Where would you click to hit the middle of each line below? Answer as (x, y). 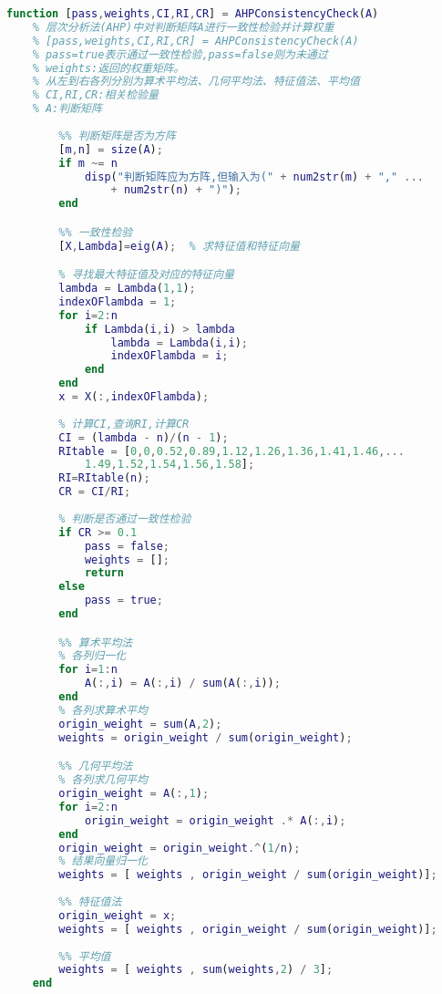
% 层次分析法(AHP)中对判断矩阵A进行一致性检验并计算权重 (183, 27)
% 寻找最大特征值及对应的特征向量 (146, 275)
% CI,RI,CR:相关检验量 (95, 95)
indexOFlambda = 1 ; (118, 301)
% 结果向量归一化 (103, 861)
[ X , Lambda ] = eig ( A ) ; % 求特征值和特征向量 (179, 246)
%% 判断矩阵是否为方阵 (117, 135)
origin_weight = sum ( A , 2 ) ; (140, 724)
